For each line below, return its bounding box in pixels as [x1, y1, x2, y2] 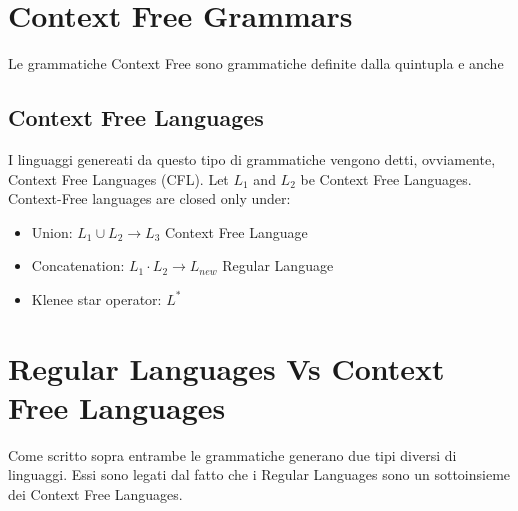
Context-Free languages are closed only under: [8, 188, 291, 209]
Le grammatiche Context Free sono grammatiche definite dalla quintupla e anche [8, 53, 504, 74]
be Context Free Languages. [300, 168, 472, 189]
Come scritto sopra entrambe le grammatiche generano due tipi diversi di [8, 444, 457, 465]
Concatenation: [31, 255, 125, 276]
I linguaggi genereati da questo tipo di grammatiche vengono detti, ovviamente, [8, 148, 496, 169]
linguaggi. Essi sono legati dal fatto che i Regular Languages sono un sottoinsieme [8, 464, 511, 485]
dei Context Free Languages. [8, 483, 183, 504]
